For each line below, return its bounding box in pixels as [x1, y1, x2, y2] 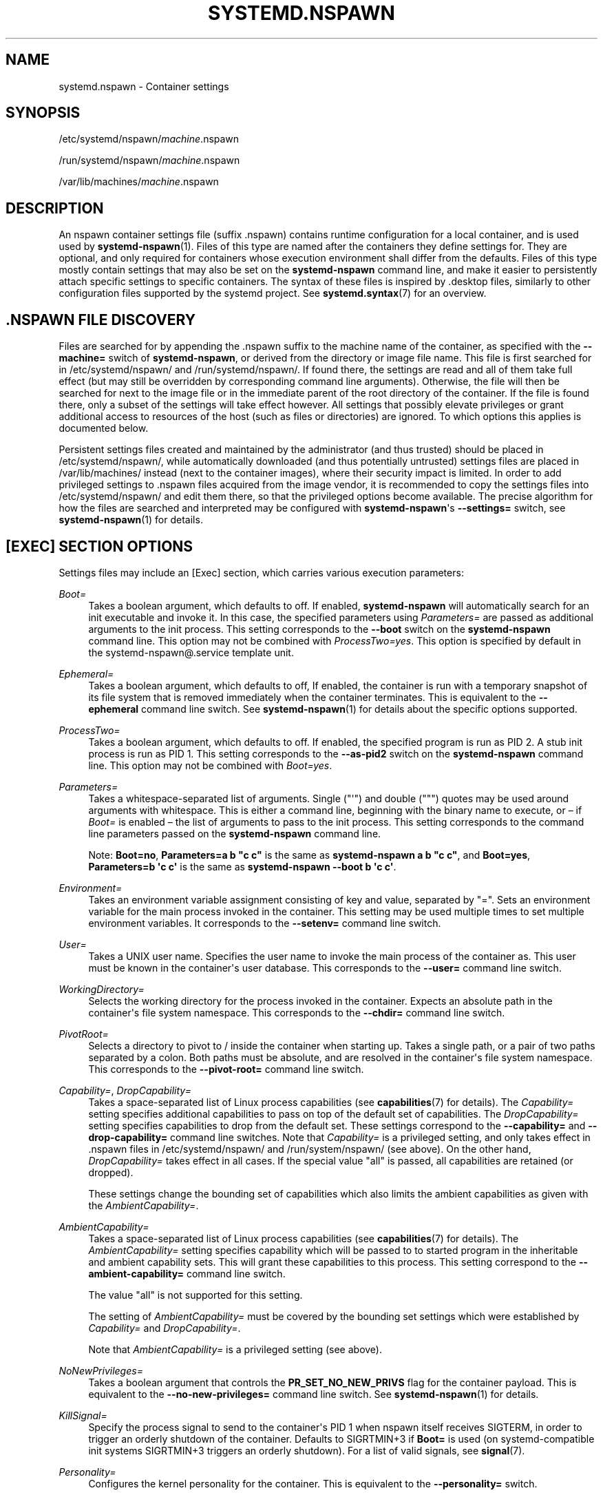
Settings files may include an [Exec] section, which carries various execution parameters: [59, 566, 464, 578]
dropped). [88, 1166, 134, 1178]
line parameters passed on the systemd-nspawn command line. [88, 827, 381, 839]
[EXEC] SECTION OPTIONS [6, 537, 193, 555]
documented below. [59, 422, 149, 435]
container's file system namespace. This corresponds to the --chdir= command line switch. [88, 1006, 505, 1018]
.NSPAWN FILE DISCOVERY [6, 311, 196, 328]
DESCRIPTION [6, 199, 104, 217]
